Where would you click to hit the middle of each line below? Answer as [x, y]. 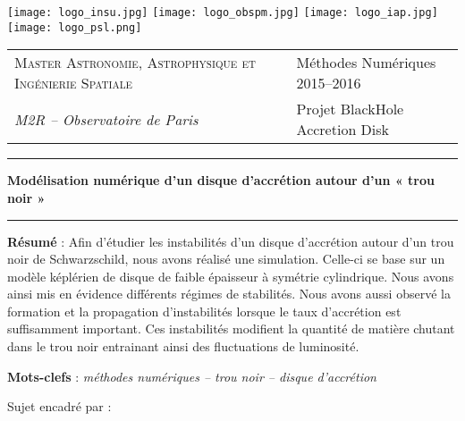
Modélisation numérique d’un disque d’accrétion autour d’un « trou [221, 180]
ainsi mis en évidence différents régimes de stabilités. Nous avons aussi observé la [229, 294]
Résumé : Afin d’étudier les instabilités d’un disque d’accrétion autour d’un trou [231, 241]
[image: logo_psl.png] [75, 27]
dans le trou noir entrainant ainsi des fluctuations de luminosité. [183, 346]
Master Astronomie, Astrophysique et [135, 63]
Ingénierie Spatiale [74, 83]
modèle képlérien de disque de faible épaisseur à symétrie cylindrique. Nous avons [231, 276]
